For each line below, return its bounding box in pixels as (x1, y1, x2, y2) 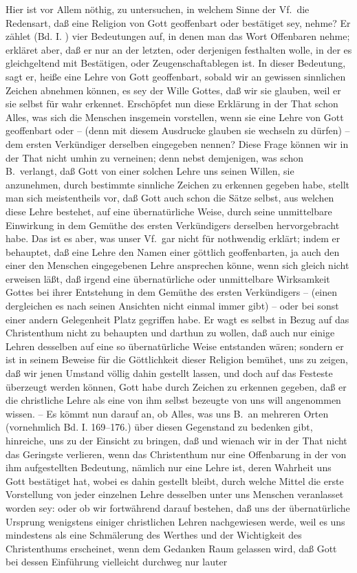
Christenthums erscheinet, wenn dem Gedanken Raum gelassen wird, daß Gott (6, 541, 337, 555)
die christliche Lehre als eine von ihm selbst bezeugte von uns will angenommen (6, 393, 341, 407)
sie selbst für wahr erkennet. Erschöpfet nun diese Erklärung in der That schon (6, 96, 338, 111)
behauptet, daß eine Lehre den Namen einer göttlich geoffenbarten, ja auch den (6, 244, 340, 259)
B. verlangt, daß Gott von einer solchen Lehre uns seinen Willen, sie (6, 164, 294, 178)
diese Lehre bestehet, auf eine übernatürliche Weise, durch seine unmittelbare (6, 204, 332, 218)
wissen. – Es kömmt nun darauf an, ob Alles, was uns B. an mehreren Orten (6, 406, 329, 420)
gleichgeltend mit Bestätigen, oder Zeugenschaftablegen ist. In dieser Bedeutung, (6, 56, 346, 70)
